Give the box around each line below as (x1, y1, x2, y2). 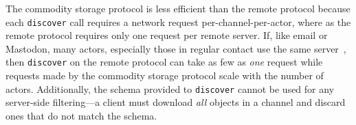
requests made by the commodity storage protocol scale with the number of (5, 68, 324, 83)
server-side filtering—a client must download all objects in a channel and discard (5, 95, 346, 109)
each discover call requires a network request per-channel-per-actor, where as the (5, 14, 351, 29)
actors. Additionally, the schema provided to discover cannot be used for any (5, 81, 335, 96)
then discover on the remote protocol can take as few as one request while (5, 55, 323, 69)
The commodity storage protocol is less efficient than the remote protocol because (5, 1, 351, 15)
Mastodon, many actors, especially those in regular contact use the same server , (5, 41, 346, 55)
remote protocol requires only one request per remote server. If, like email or (5, 28, 328, 42)
